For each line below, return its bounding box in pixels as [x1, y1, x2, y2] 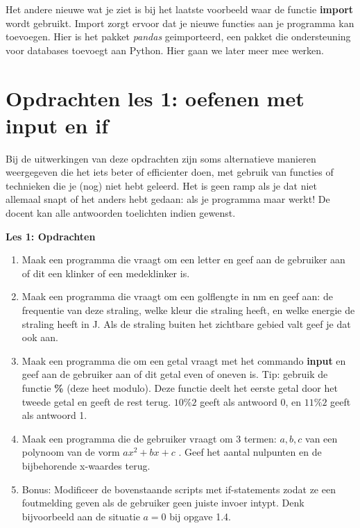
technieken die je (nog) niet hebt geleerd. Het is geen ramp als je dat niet [6, 178, 317, 192]
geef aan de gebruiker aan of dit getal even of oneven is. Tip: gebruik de [22, 367, 328, 381]
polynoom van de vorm [22, 445, 120, 459]
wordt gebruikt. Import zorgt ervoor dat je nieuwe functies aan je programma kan [6, 15, 354, 30]
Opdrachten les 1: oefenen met [6, 83, 305, 112]
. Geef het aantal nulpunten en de [178, 445, 322, 459]
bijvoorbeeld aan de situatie [22, 509, 140, 523]
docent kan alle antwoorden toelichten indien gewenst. [6, 206, 236, 220]
